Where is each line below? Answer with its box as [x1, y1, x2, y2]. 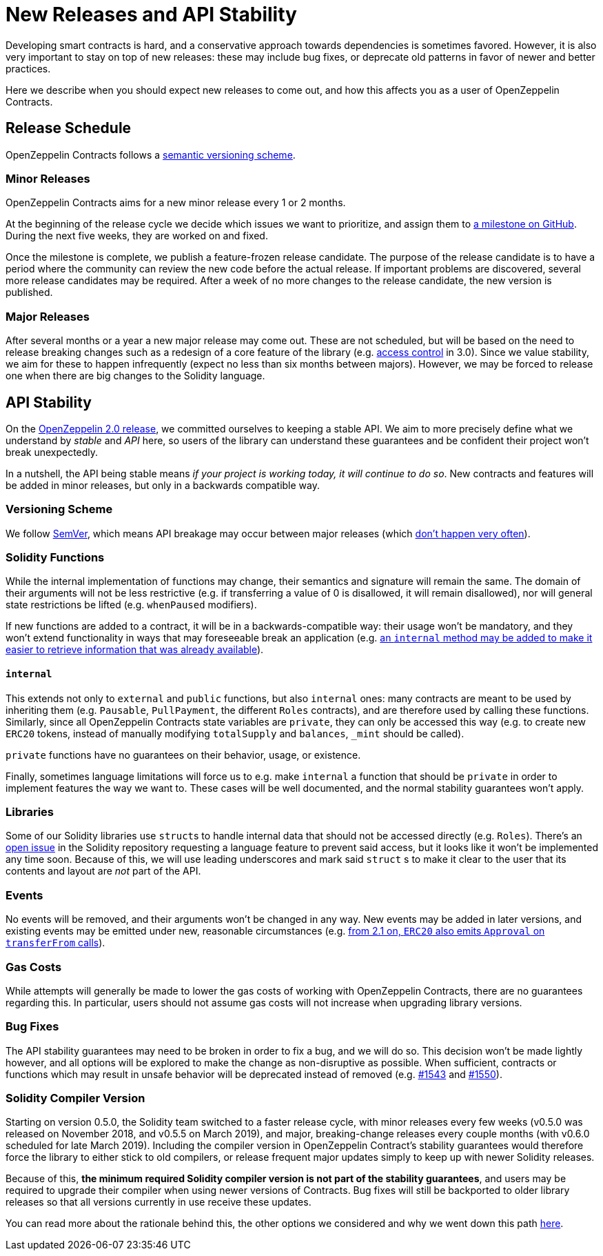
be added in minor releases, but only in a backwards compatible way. [6, 479, 320, 491]
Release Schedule [6, 119, 132, 137]
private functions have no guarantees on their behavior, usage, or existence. [6, 748, 361, 761]
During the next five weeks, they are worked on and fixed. [6, 230, 268, 242]
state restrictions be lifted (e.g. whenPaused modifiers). [6, 599, 257, 611]
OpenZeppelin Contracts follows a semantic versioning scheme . [6, 148, 296, 161]
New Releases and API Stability [6, 3, 297, 26]
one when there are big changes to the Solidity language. [6, 370, 265, 382]
